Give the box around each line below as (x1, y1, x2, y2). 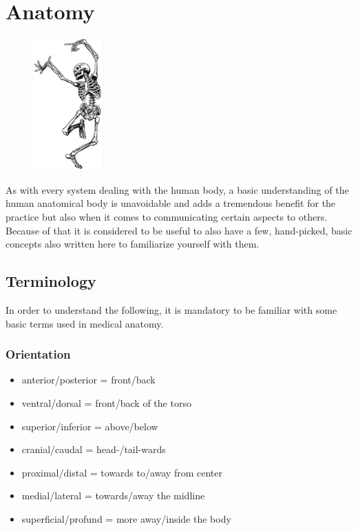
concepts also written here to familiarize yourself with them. (6, 237, 260, 251)
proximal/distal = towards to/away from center (21, 465, 222, 479)
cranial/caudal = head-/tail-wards (21, 442, 166, 457)
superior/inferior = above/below (21, 419, 158, 433)
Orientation (6, 345, 71, 363)
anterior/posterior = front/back (21, 372, 156, 387)
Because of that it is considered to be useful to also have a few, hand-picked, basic (6, 223, 352, 237)
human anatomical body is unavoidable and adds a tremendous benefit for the (6, 196, 336, 210)
